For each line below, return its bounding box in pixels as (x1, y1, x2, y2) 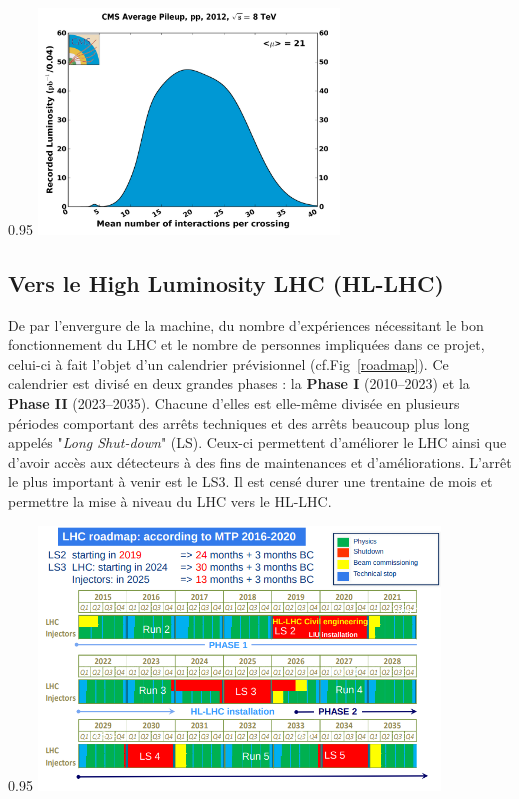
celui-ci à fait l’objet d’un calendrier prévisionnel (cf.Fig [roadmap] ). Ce (8, 353, 449, 374)
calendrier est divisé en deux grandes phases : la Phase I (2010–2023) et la (8, 373, 470, 394)
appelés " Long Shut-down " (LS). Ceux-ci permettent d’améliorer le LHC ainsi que (8, 432, 507, 453)
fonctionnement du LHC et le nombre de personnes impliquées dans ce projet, (8, 334, 485, 355)
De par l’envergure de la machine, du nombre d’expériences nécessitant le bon (8, 314, 484, 335)
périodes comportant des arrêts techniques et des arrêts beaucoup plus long (8, 412, 470, 433)
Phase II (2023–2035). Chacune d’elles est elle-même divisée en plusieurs (8, 392, 460, 413)
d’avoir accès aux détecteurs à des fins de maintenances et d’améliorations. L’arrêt (8, 451, 512, 472)
